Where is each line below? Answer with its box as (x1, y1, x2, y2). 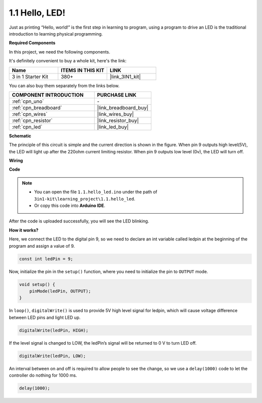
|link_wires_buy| (97, 110, 134, 117)
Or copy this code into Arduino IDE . (34, 202, 105, 209)
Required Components (9, 40, 56, 46)
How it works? (9, 227, 39, 233)
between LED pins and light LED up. (9, 314, 81, 320)
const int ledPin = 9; (19, 256, 73, 261)
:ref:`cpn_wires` (12, 110, 48, 117)
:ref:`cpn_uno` (12, 98, 44, 105)
